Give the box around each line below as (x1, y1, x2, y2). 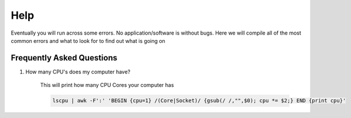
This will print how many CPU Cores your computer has (40, 82, 174, 89)
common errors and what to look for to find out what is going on (11, 37, 165, 44)
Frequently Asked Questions (11, 53, 118, 63)
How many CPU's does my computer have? (25, 68, 131, 75)
